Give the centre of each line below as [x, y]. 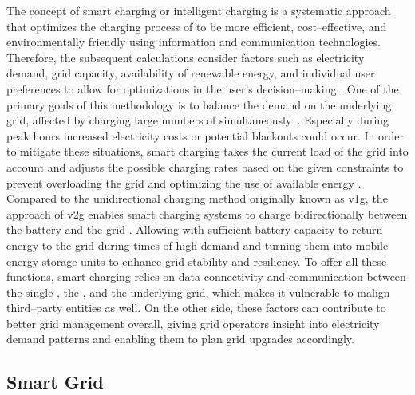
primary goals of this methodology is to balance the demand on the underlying [199, 104]
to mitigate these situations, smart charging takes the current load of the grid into [207, 151]
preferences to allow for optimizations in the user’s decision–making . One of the [203, 88]
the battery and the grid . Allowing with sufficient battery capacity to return [195, 229]
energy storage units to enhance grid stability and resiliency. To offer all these [197, 261]
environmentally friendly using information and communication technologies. [194, 42]
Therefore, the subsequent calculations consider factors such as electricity [186, 57]
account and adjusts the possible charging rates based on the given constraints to [205, 166]
